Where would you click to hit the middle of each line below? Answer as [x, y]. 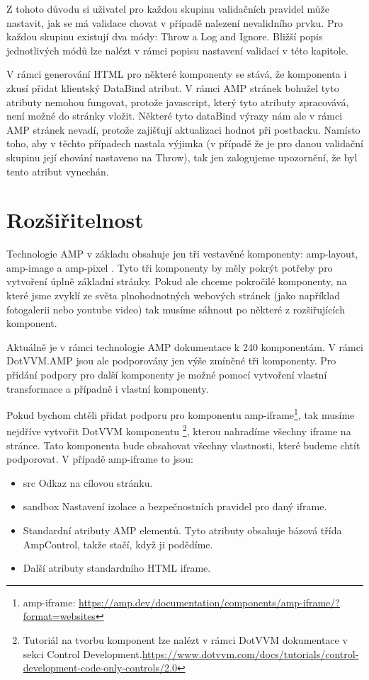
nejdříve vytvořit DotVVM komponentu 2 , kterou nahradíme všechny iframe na [179, 430]
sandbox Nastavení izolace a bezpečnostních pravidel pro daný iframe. [175, 506]
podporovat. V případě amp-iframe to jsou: [100, 459]
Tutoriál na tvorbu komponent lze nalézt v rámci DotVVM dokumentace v [185, 640]
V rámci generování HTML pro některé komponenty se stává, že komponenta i [177, 74]
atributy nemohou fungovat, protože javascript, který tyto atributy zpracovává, [178, 102]
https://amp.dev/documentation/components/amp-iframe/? [209, 602]
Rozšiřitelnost [75, 220]
